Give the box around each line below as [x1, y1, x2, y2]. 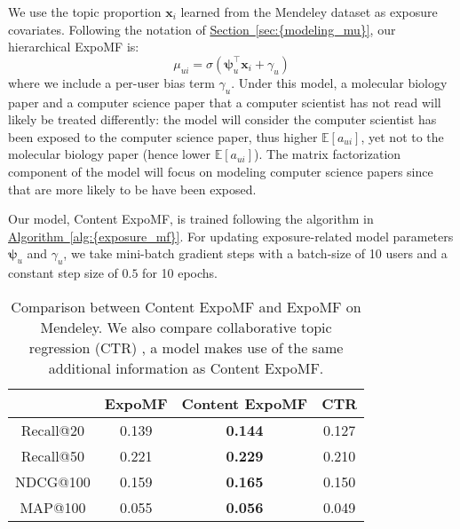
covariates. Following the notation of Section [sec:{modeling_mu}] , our [8, 20, 396, 38]
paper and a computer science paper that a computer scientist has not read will [8, 92, 441, 111]
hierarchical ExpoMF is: [8, 37, 139, 56]
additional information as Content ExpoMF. [48, 357, 324, 378]
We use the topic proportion [8, 3, 162, 20]
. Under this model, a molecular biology [231, 73, 448, 91]
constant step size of [8, 264, 118, 282]
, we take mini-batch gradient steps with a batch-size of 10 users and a [63, 244, 448, 263]
